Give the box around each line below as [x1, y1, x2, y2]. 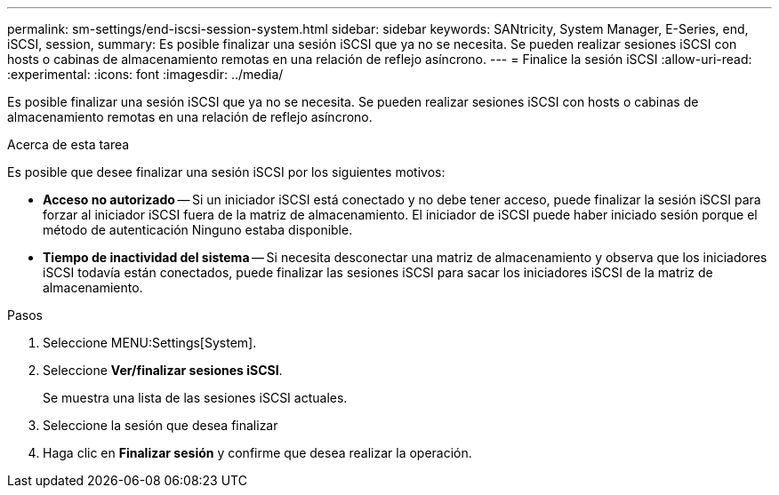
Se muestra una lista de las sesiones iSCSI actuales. [43, 390, 348, 405]
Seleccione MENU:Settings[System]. [43, 335, 257, 350]
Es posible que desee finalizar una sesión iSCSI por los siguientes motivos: [7, 164, 446, 180]
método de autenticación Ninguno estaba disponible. [43, 222, 353, 237]
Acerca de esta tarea [7, 137, 130, 152]
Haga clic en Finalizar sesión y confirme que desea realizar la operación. [43, 445, 472, 460]
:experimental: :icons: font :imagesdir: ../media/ [7, 67, 284, 82]
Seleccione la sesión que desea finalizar [43, 418, 278, 433]
